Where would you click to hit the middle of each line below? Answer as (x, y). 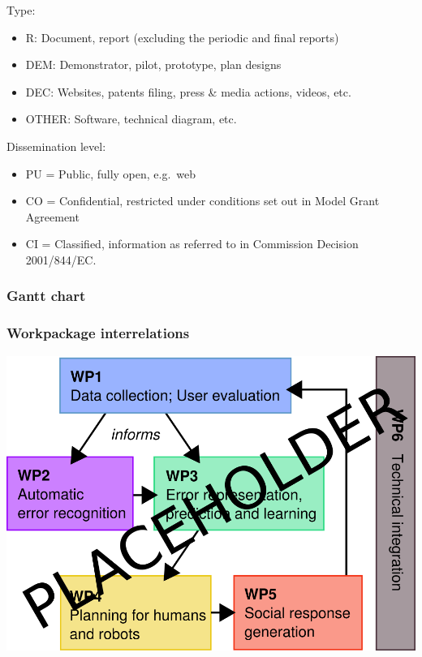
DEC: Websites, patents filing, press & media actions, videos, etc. (188, 91)
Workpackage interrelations (98, 333)
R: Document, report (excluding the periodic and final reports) (182, 37)
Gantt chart (46, 296)
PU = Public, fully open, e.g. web (111, 173)
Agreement (52, 216)
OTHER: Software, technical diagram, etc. (131, 119)
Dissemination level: (56, 146)
